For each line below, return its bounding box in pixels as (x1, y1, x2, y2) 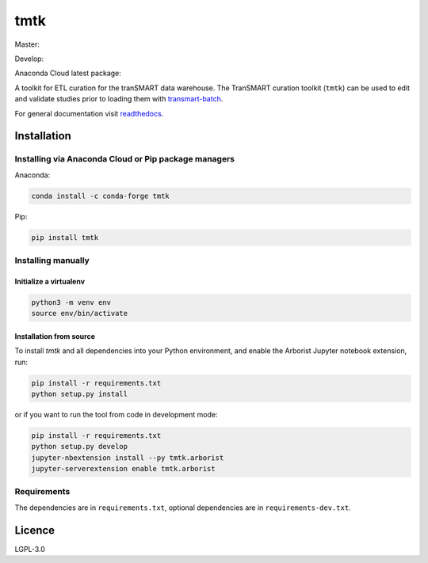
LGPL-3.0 (14, 544, 45, 553)
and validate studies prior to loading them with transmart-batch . (14, 94, 224, 104)
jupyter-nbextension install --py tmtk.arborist (31, 453, 224, 462)
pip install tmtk (31, 233, 99, 242)
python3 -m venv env (31, 298, 111, 306)
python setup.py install (31, 389, 128, 398)
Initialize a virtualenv (14, 276, 86, 286)
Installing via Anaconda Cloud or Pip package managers (14, 154, 235, 165)
